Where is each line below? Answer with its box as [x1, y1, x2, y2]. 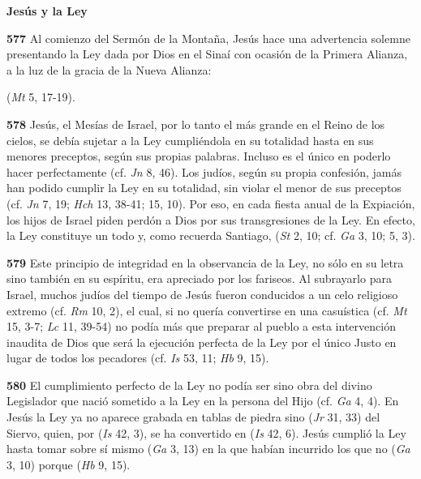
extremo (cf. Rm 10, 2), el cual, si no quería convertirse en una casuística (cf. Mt [6, 302, 407, 319]
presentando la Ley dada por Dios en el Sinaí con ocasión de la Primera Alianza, [6, 45, 408, 62]
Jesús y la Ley [6, 2, 88, 19]
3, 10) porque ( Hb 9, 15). [6, 455, 131, 473]
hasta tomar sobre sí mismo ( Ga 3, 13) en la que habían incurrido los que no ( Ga [6, 440, 410, 457]
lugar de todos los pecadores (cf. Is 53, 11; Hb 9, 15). [6, 349, 269, 366]
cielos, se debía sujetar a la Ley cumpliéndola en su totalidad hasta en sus [6, 131, 374, 148]
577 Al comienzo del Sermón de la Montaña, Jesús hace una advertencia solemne [6, 29, 410, 46]
